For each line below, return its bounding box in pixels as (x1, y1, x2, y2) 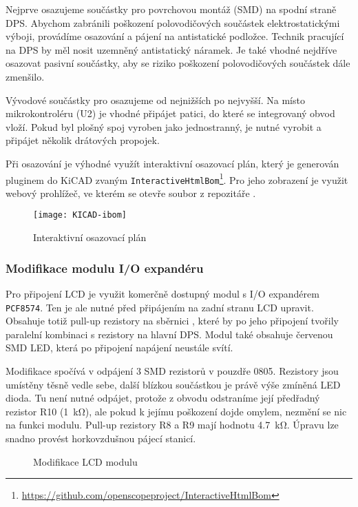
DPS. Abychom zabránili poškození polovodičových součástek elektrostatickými (6, 15, 340, 30)
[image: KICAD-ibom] (33, 210, 127, 220)
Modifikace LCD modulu (33, 454, 138, 468)
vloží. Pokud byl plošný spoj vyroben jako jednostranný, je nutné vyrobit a (6, 119, 322, 134)
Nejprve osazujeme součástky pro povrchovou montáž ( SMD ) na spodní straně (6, 2, 337, 16)
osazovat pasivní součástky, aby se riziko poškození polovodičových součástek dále (6, 56, 350, 70)
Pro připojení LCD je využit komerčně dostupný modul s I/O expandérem (6, 286, 319, 300)
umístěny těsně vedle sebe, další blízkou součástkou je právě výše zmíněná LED (6, 377, 341, 391)
